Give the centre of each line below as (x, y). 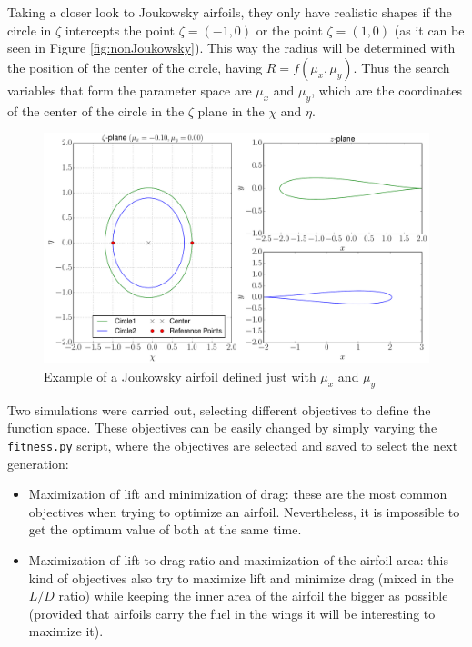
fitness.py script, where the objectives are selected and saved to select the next (233, 445)
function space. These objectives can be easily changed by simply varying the (222, 428)
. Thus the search (402, 67)
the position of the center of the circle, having (135, 67)
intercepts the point (120, 30)
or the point (289, 30)
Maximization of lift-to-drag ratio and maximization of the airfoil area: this (238, 560)
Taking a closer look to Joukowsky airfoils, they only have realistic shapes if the (230, 12)
